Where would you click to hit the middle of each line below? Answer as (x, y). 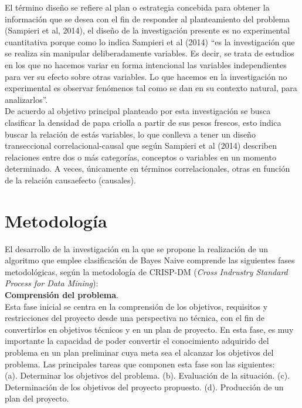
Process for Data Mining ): (52, 283)
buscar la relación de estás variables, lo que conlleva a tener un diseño (130, 134)
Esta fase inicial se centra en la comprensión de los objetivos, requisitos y (136, 306)
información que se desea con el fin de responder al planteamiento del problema (147, 19)
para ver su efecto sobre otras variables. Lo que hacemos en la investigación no (146, 76)
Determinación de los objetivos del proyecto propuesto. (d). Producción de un (144, 387)
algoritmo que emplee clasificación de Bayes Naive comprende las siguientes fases (150, 260)
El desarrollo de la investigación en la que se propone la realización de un (136, 248)
